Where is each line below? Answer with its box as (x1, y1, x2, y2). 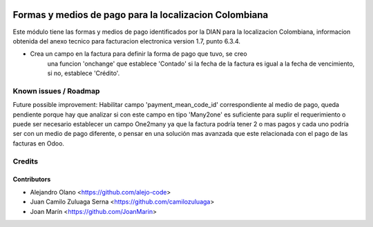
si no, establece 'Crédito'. (47, 69, 120, 77)
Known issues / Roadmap (12, 86, 100, 96)
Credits (12, 156, 38, 166)
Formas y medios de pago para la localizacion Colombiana (12, 9, 269, 21)
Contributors (12, 175, 51, 184)
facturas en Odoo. (12, 139, 65, 148)
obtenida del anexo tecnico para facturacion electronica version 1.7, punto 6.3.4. (12, 37, 241, 45)
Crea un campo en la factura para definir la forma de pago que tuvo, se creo (30, 50, 248, 58)
